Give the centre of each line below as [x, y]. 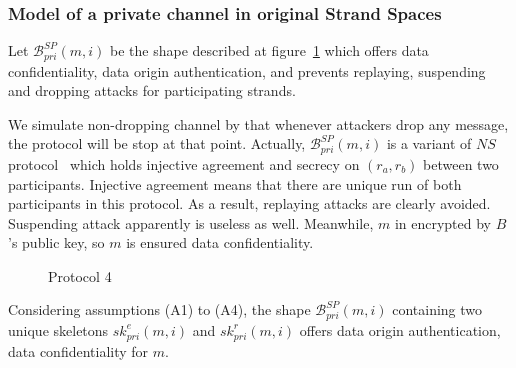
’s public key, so [56, 242]
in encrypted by [443, 222]
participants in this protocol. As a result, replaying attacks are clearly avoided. [249, 203]
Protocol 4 [80, 275]
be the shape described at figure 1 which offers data [269, 50]
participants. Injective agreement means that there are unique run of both [235, 183]
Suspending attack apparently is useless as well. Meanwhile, [191, 222]
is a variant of [429, 143]
